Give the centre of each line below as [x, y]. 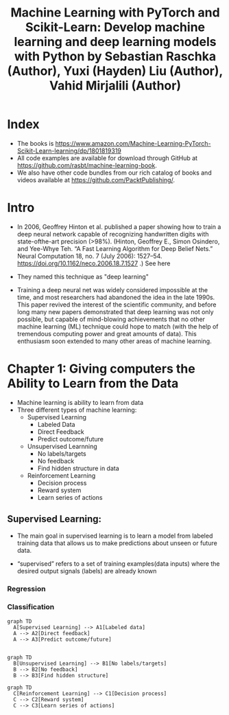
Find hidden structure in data [79, 468]
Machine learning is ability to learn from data [80, 402]
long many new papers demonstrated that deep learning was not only [115, 311]
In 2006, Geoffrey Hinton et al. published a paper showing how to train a [119, 227]
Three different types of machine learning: [77, 410]
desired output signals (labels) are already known [87, 571]
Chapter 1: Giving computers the [101, 369]
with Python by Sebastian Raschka [115, 57]
